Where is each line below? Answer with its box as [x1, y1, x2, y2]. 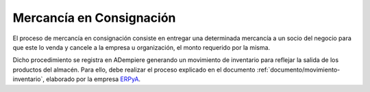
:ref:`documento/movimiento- [256, 65, 341, 74]
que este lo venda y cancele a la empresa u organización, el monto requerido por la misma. [12, 43, 271, 51]
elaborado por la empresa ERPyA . [45, 75, 140, 83]
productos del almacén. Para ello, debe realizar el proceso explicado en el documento [12, 65, 256, 74]
